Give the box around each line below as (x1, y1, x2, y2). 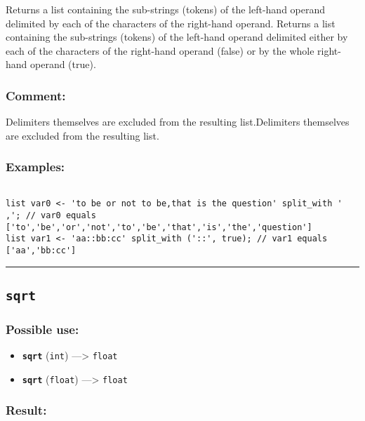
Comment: (6, 86, 66, 104)
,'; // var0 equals (6, 210, 96, 220)
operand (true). (30, 57, 96, 72)
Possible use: (6, 320, 79, 338)
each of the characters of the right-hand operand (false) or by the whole (6, 43, 314, 58)
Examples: (6, 158, 65, 175)
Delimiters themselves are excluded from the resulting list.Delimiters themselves (6, 114, 350, 129)
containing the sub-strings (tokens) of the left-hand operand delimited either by (6, 29, 348, 44)
